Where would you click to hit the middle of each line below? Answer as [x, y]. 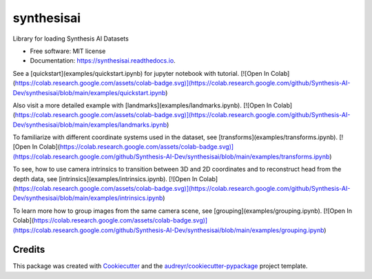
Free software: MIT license [68, 51]
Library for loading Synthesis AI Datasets [71, 39]
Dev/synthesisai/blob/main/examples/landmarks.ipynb [90, 125]
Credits [29, 250]
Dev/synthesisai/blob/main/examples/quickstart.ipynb [89, 92]
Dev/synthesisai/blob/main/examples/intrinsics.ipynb [88, 198]
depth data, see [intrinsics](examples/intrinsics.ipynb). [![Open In [105, 178]
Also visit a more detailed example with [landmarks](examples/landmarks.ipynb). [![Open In [142, 105]
